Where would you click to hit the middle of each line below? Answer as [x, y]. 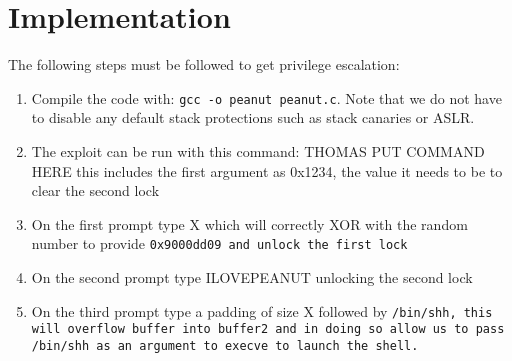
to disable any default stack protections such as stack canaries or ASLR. [253, 117]
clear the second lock [95, 190]
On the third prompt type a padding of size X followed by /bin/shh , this [262, 310]
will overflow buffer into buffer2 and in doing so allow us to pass [268, 329]
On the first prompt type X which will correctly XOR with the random [249, 223]
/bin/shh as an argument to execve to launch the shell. [225, 345]
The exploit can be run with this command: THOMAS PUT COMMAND [258, 150]
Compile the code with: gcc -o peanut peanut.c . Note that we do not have [266, 97]
